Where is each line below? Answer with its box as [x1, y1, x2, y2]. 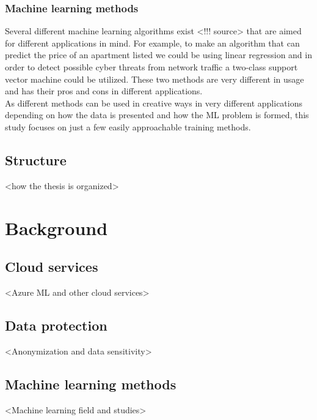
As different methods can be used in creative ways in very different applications [5, 96, 303, 109]
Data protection [5, 315, 107, 334]
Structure [5, 150, 67, 169]
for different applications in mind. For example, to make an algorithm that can [5, 36, 300, 49]
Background [5, 215, 108, 240]
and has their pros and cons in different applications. [5, 84, 203, 97]
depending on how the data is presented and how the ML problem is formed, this [5, 108, 309, 121]
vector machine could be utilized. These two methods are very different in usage [5, 72, 304, 85]
